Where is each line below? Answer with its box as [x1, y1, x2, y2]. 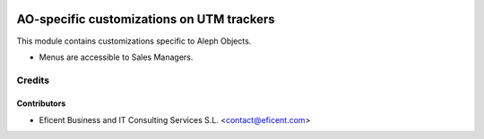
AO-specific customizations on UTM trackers [16, 12, 275, 27]
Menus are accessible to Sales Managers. [39, 52, 194, 62]
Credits [16, 74, 49, 86]
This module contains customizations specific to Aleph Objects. [16, 36, 252, 46]
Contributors [16, 98, 66, 109]
